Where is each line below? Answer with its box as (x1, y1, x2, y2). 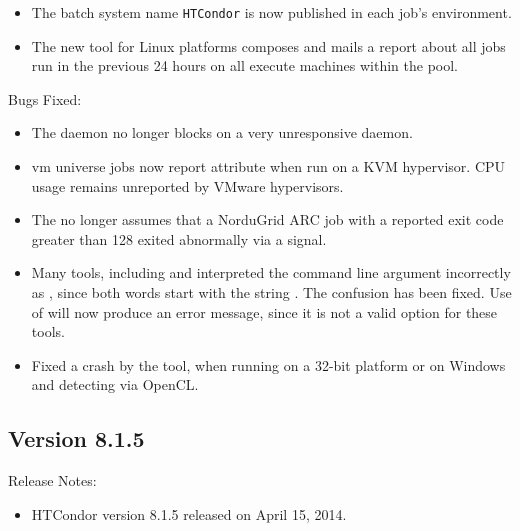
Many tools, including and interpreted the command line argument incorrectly (31, 262, 511, 283)
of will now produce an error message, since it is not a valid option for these (31, 301, 498, 322)
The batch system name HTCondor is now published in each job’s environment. (31, 2, 512, 22)
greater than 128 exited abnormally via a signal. (31, 228, 327, 249)
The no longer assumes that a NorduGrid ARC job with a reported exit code (31, 209, 504, 230)
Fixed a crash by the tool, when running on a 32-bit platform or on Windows (31, 354, 506, 375)
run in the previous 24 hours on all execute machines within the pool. (31, 55, 458, 76)
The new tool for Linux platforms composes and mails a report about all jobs (31, 35, 506, 56)
